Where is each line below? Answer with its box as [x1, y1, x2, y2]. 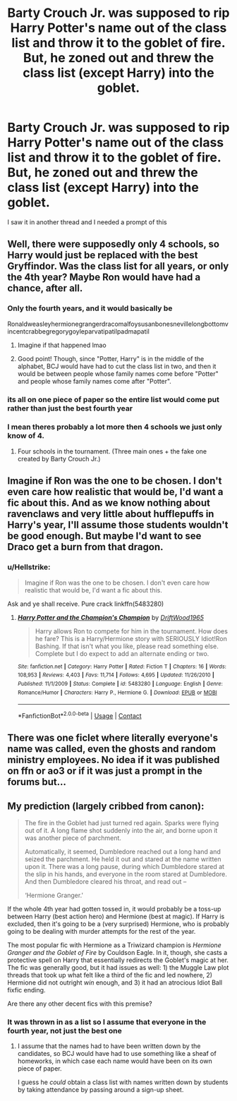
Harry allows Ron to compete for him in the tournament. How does [35, 626, 228, 635]
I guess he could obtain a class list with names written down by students [17, 1078, 229, 1087]
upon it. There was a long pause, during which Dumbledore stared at [24, 863, 224, 871]
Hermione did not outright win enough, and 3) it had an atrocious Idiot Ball [7, 978, 223, 987]
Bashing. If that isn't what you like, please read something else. [35, 642, 219, 650]
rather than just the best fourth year [7, 403, 133, 413]
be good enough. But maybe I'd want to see [7, 530, 202, 542]
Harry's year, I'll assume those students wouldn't [7, 519, 229, 531]
